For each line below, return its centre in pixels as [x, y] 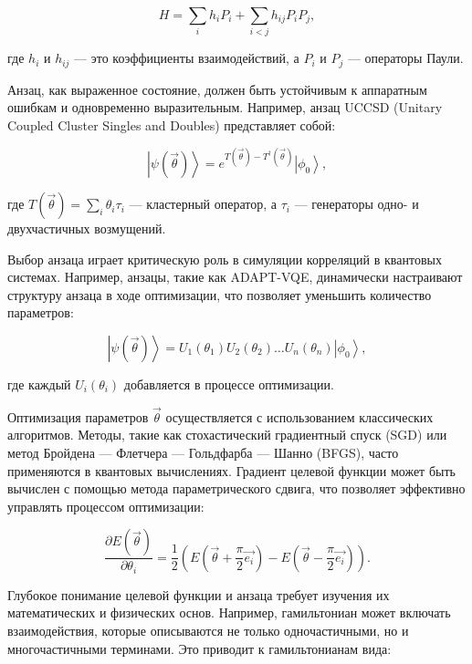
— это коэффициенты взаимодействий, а [187, 58]
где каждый [39, 384]
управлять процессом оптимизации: [106, 506]
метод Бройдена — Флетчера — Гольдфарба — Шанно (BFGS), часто [203, 453]
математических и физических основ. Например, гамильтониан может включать [229, 612]
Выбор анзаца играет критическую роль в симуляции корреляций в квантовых [225, 259]
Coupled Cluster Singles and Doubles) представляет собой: [172, 124]
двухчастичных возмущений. [87, 228]
